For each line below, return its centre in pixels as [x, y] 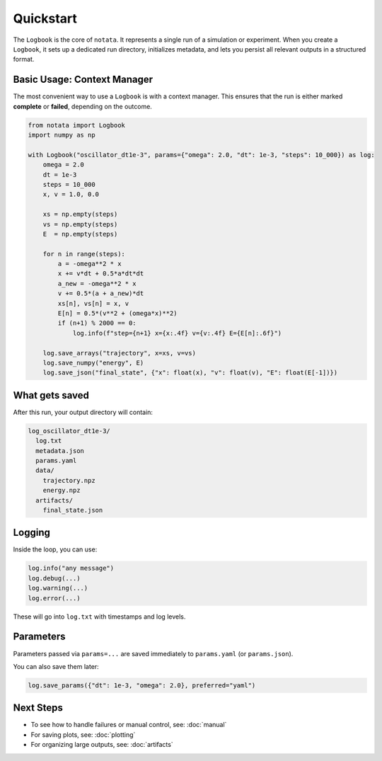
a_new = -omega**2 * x [97, 284]
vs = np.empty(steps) [80, 224]
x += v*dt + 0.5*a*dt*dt [101, 274]
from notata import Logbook [76, 125]
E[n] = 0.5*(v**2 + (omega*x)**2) [117, 314]
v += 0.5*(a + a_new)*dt [101, 293]
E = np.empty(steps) [80, 234]
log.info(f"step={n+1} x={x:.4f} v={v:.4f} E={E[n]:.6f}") [177, 333]
